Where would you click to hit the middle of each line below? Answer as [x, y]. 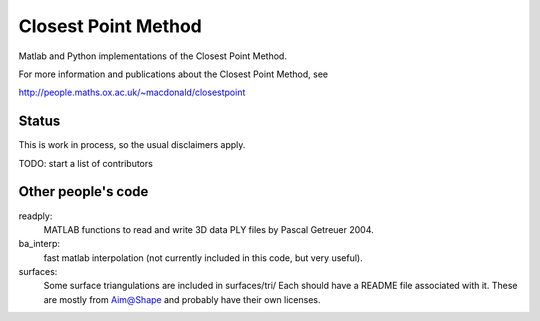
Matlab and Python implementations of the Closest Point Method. [152, 56]
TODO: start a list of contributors [86, 163]
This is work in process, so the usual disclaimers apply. [132, 145]
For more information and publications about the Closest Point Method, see [173, 74]
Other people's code [83, 191]
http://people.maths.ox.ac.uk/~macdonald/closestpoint [132, 92]
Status [39, 121]
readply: [35, 216]
